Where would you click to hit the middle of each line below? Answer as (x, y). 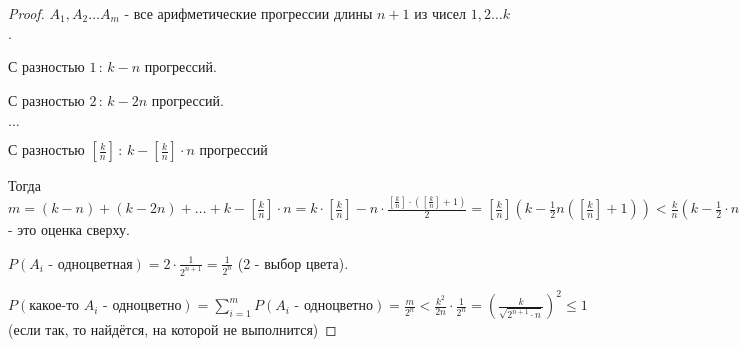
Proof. (26, 13)
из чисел (440, 13)
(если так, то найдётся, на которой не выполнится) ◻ (172, 329)
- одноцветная (90, 264)
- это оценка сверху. (69, 229)
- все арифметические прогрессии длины (248, 13)
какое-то (54, 306)
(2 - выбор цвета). (293, 262)
